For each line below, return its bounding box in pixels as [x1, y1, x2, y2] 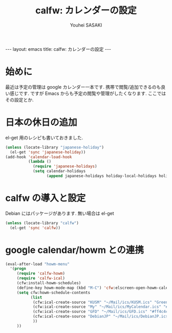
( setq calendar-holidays [32, 169, 86, 174]
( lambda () [28, 159, 52, 164]
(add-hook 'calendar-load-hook [5, 154, 72, 160]
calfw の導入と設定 [5, 192, 86, 204]
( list [30, 295, 42, 300]
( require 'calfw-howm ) [16, 271, 66, 276]
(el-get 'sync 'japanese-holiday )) [10, 149, 86, 154]
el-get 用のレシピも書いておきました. [5, 134, 83, 141]
